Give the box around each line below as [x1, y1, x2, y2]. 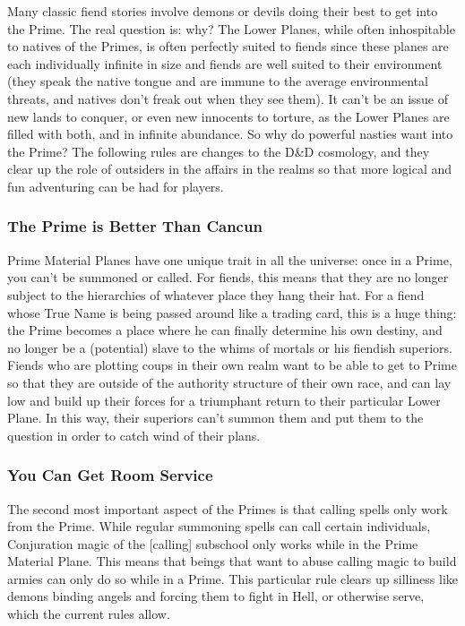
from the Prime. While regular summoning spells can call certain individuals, [7, 517, 431, 536]
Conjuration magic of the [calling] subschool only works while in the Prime [7, 534, 418, 553]
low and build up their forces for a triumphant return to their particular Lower [7, 390, 441, 409]
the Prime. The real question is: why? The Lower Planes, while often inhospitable [7, 19, 455, 38]
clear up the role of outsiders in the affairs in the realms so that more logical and [7, 159, 452, 178]
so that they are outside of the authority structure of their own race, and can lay [7, 373, 452, 391]
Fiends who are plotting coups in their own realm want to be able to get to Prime [7, 356, 457, 374]
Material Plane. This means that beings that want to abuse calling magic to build [7, 552, 457, 570]
